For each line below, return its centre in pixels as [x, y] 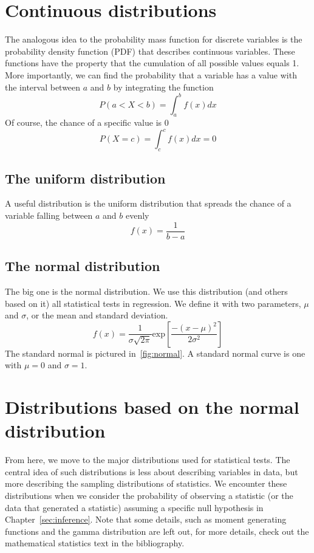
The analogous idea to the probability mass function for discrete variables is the [154, 39]
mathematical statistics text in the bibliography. [95, 543]
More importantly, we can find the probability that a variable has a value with [151, 74]
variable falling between [49, 215]
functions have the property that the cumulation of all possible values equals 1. [152, 63]
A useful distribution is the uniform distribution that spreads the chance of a [148, 203]
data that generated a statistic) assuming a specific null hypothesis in [134, 507]
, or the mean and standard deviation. [97, 315]
